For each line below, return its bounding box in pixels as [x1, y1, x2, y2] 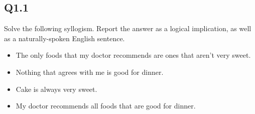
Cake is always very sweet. [16, 83, 97, 94]
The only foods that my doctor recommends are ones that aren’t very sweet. [16, 50, 251, 60]
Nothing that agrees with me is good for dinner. [16, 66, 164, 77]
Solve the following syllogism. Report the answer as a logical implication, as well [4, 23, 251, 34]
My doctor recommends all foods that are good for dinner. [16, 100, 196, 111]
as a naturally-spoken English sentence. [4, 33, 125, 43]
